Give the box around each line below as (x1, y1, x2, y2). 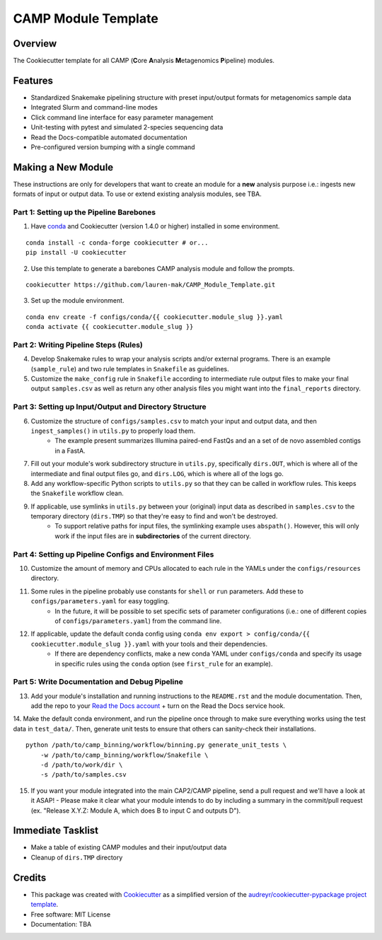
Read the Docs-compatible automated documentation (30, 133, 187, 141)
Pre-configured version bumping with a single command (30, 142, 195, 151)
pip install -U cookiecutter (25, 248, 127, 257)
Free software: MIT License (30, 910, 111, 919)
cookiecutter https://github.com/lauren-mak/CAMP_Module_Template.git (25, 280, 276, 289)
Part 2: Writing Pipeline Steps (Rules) (13, 340, 143, 349)
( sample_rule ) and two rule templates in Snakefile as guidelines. (30, 364, 229, 373)
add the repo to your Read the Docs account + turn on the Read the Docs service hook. (30, 702, 286, 710)
